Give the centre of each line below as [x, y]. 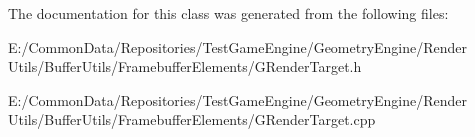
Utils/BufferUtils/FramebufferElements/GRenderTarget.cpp [192, 119]
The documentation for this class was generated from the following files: [228, 13]
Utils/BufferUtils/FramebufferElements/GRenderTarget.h [185, 66]
